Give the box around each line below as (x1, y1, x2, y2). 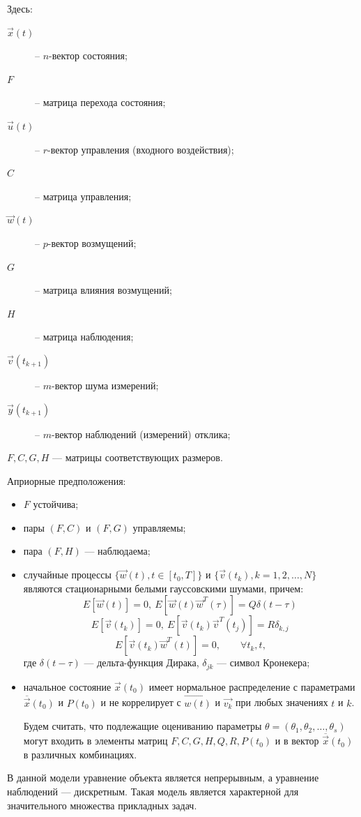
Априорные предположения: (7, 473, 126, 488)
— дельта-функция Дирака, (84, 655, 199, 670)
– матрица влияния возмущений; (35, 283, 172, 297)
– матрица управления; (35, 188, 132, 203)
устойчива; (33, 497, 79, 511)
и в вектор (275, 733, 319, 748)
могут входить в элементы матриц (23, 733, 168, 748)
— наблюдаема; (84, 544, 151, 558)
